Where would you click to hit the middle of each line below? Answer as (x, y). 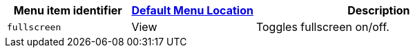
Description (379, 10)
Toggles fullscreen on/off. (322, 27)
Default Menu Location (192, 10)
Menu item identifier (68, 10)
